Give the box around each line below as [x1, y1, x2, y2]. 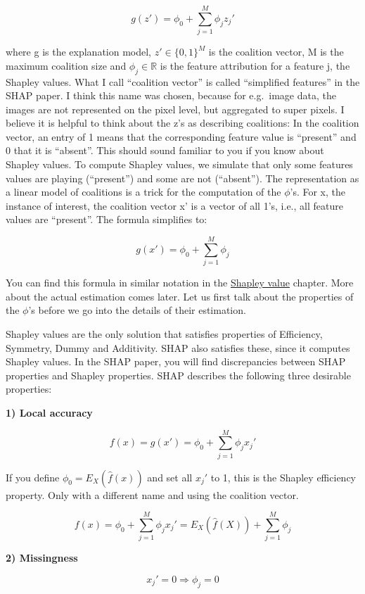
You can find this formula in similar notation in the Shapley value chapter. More [6, 275, 354, 290]
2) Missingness [6, 550, 78, 565]
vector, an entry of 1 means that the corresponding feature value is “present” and [6, 129, 357, 144]
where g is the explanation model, [6, 44, 152, 59]
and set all [147, 469, 193, 484]
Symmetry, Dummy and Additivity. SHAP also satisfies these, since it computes [6, 340, 350, 355]
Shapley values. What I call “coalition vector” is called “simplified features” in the [6, 74, 360, 89]
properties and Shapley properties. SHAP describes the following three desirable [6, 367, 351, 382]
